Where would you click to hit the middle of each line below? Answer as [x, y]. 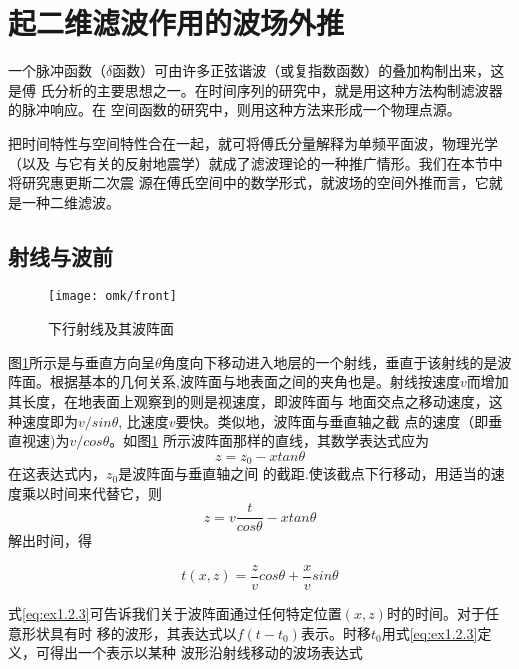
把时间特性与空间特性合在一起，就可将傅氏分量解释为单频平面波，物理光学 [253, 142]
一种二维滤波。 [70, 201]
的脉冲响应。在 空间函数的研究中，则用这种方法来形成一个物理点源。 [234, 109]
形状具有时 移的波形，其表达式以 [129, 632]
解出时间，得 [50, 540]
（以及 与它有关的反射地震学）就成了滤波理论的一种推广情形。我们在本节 [248, 162]
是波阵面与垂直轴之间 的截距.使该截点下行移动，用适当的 [304, 473]
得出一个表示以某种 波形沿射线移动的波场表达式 [206, 652]
